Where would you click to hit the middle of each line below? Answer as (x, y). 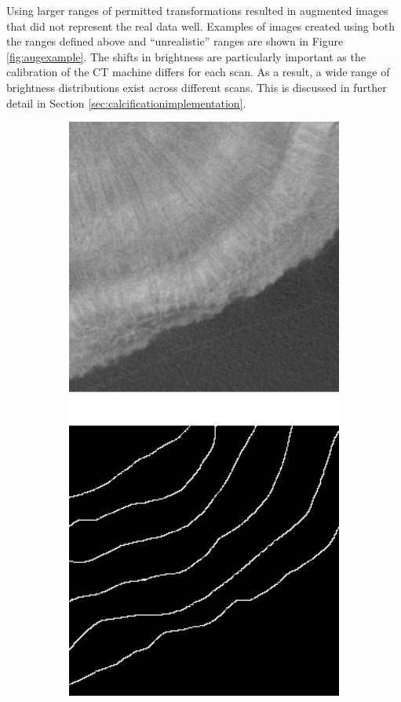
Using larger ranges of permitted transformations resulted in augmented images (197, 10)
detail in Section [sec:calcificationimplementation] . (126, 102)
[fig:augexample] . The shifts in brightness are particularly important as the (186, 56)
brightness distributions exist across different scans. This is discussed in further (197, 87)
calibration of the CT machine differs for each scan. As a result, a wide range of (198, 72)
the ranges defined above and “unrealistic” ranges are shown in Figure (175, 41)
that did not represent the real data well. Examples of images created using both (200, 26)
